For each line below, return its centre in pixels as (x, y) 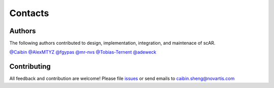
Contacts (29, 13)
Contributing (30, 67)
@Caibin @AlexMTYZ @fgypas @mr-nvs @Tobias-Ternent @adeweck (83, 52)
